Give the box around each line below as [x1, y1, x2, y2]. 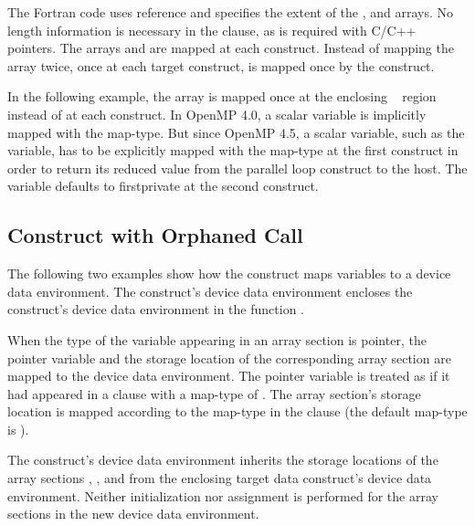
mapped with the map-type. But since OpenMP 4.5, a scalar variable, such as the [7, 122, 465, 142]
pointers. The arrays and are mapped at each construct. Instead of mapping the [7, 38, 454, 58]
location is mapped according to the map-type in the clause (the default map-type [7, 402, 468, 421]
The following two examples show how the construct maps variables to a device [7, 264, 451, 283]
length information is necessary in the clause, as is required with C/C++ [7, 20, 417, 39]
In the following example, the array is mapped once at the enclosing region [7, 87, 437, 106]
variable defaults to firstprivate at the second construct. [7, 176, 319, 195]
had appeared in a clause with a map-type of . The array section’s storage [7, 384, 421, 403]
